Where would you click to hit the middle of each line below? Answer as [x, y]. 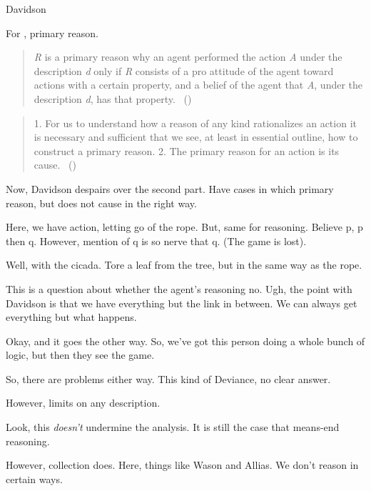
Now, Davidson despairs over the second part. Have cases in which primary [170, 188]
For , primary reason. [52, 33]
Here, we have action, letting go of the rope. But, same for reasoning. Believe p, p [184, 227]
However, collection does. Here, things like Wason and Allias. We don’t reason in [182, 465]
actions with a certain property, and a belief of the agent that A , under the [198, 85]
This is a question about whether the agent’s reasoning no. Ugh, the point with [179, 288]
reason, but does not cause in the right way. [101, 203]
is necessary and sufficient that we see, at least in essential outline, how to [196, 137]
